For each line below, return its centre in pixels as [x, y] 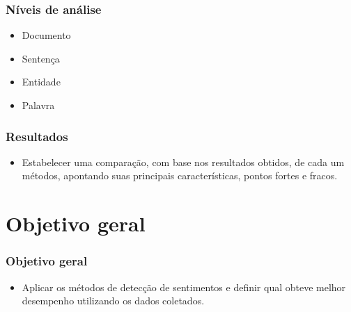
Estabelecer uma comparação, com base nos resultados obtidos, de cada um [183, 162]
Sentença [41, 58]
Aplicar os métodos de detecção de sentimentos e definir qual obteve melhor [184, 287]
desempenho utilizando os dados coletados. [113, 301]
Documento [46, 35]
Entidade [41, 82]
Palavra [38, 105]
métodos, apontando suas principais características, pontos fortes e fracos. [180, 175]
